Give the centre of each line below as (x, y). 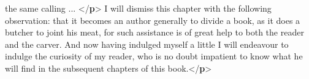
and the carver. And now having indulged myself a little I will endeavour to (147, 44)
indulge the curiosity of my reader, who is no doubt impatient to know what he (154, 56)
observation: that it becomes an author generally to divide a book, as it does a (153, 20)
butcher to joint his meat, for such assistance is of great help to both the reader (154, 32)
